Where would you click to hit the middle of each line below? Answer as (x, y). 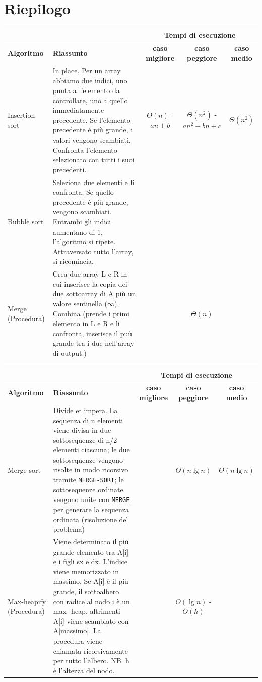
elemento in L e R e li (86, 323)
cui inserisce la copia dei (90, 283)
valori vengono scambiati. (92, 140)
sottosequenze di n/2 (85, 440)
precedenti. (70, 169)
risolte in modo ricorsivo (91, 469)
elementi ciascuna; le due (91, 450)
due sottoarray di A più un (94, 293)
